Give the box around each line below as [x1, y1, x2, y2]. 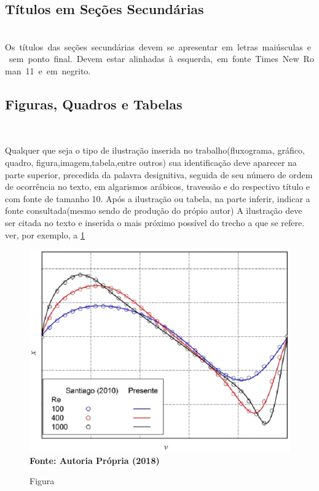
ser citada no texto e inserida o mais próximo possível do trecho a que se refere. [5, 216, 305, 229]
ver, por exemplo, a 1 [5, 228, 85, 241]
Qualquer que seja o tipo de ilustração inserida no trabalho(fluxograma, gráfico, [5, 144, 305, 157]
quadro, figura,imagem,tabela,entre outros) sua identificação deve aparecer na [5, 155, 297, 168]
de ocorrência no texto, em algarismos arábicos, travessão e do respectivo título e [5, 180, 310, 193]
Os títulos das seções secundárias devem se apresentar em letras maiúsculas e [5, 40, 312, 53]
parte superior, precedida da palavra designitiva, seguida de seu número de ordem [5, 168, 313, 181]
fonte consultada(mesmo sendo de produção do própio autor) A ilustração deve [5, 204, 302, 217]
